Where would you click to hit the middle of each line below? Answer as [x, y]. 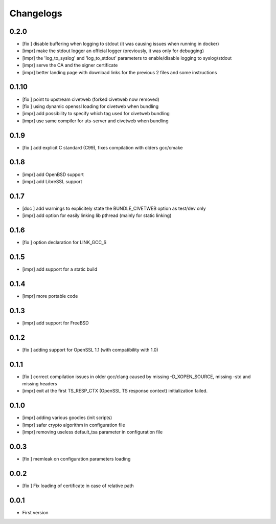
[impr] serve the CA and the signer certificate [70, 65]
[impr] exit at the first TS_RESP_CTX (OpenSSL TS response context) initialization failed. [115, 391]
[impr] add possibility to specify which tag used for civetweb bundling [96, 114]
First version [35, 512]
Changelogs [36, 13]
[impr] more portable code [50, 296]
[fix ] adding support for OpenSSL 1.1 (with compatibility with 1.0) [90, 350]
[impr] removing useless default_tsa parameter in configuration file [93, 432]
